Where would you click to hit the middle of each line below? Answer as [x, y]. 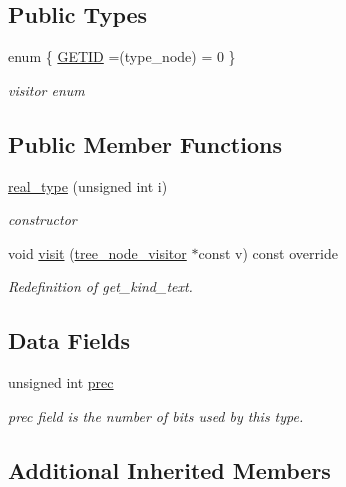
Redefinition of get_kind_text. [100, 286]
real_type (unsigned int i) [88, 185]
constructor [42, 219]
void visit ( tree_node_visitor [97, 252]
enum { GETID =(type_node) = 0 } [122, 56]
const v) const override [268, 252]
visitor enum [46, 89]
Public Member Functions [145, 143]
